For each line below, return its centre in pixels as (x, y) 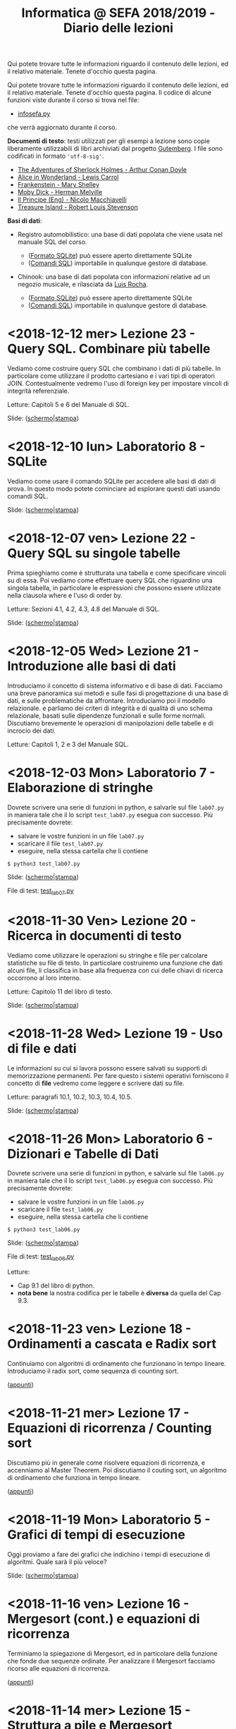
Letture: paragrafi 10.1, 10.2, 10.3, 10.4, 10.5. (70, 1096)
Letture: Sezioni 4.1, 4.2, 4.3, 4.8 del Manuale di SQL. (84, 609)
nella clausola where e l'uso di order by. (65, 595)
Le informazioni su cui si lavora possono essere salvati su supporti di (107, 1068)
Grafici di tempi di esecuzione (96, 1535)
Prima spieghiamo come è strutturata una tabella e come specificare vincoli (117, 573)
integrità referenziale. (38, 391)
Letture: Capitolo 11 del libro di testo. (60, 991)
